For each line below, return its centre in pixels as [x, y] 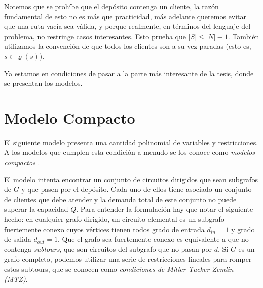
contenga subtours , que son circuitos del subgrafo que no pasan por [108, 249]
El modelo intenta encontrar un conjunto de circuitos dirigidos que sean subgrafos [131, 179]
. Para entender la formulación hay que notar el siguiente [165, 209]
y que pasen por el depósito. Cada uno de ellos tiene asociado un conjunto [137, 189]
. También [243, 36]
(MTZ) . [16, 279]
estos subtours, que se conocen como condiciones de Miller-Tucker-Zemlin [119, 269]
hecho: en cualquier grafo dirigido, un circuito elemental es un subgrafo [114, 219]
